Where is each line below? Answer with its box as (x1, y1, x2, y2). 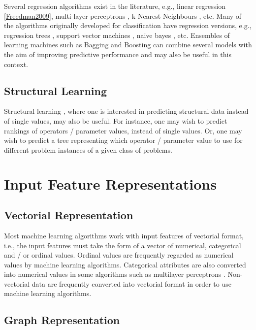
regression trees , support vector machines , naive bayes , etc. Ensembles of (4, 30, 230, 40)
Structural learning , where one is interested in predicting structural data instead (4, 106, 249, 116)
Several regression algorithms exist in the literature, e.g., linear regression (4, 1, 225, 11)
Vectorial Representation (4, 207, 133, 223)
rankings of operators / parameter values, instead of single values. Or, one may (4, 125, 242, 135)
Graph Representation (4, 312, 120, 328)
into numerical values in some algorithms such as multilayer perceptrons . (4, 269, 225, 279)
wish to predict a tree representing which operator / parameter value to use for (4, 135, 243, 145)
